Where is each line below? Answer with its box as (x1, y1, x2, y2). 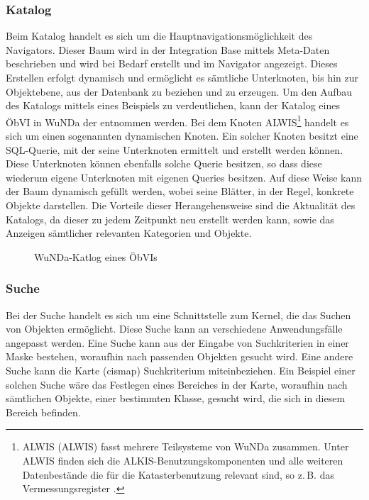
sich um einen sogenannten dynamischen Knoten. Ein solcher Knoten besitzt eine (6, 128, 358, 143)
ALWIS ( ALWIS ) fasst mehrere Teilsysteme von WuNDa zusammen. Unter (22, 439, 349, 454)
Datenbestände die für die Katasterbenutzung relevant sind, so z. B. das (22, 467, 334, 482)
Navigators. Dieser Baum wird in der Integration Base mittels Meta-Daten (6, 42, 330, 57)
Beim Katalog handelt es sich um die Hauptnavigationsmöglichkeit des (6, 28, 313, 43)
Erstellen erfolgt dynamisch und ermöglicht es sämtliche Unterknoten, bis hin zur (6, 70, 358, 84)
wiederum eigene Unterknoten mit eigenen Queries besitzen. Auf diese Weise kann (6, 170, 363, 184)
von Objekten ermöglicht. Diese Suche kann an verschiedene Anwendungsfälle (6, 321, 343, 336)
